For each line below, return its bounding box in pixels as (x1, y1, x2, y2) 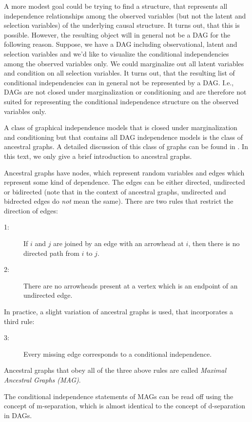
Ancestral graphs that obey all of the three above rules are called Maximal (4, 365, 226, 375)
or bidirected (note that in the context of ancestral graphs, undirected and (4, 186, 226, 196)
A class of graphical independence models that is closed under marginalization (4, 122, 237, 133)
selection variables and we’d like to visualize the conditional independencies (4, 48, 229, 58)
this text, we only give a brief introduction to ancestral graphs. (4, 151, 192, 161)
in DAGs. (4, 410, 32, 420)
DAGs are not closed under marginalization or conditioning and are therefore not (4, 87, 247, 97)
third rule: (4, 316, 35, 326)
